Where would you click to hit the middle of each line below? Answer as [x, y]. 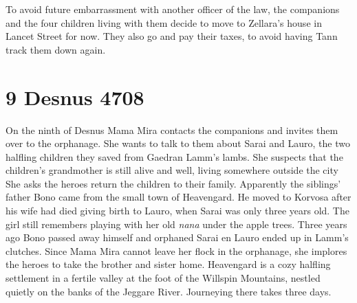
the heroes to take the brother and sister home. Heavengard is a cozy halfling [168, 264]
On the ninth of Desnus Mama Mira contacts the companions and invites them [172, 130]
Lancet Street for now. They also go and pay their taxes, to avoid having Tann [172, 36]
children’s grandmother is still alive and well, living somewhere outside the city [172, 170]
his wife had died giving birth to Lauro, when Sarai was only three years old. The [177, 211]
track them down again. [56, 49]
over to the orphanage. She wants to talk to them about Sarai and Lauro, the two [178, 143]
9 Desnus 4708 [75, 97]
